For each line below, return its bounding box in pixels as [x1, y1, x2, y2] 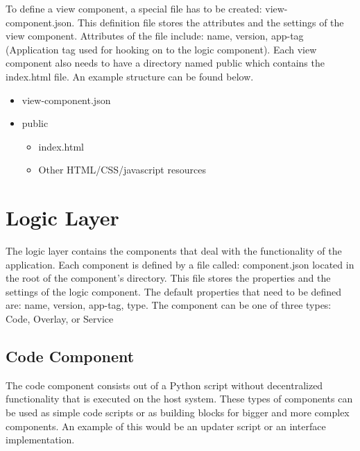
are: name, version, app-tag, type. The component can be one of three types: [6, 298, 332, 312]
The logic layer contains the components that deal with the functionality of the [6, 244, 342, 258]
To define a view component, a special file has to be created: [6, 1, 262, 15]
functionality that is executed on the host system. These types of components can [6, 391, 353, 406]
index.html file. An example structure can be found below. [6, 69, 254, 83]
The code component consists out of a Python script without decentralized [6, 377, 323, 392]
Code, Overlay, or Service [6, 312, 114, 326]
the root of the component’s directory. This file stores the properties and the [6, 271, 331, 285]
